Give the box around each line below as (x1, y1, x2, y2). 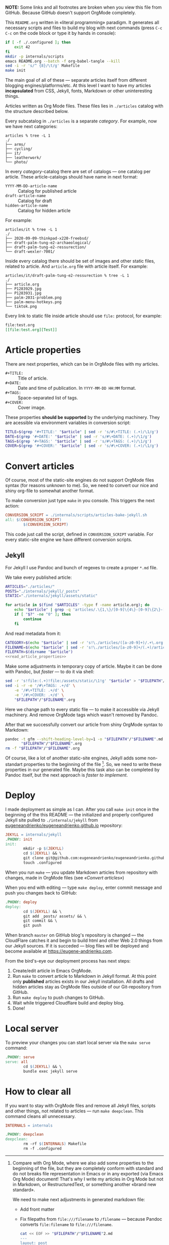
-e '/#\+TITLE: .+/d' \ (14, 688, 64, 693)
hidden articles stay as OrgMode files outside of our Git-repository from (12, 984, 161, 990)
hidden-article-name (5, 203, 49, 208)
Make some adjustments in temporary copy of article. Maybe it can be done (5, 663, 162, 670)
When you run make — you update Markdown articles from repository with (5, 869, 158, 875)
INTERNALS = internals (5, 1123, 53, 1128)
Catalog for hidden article (18, 208, 71, 214)
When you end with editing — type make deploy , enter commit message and (5, 884, 162, 891)
